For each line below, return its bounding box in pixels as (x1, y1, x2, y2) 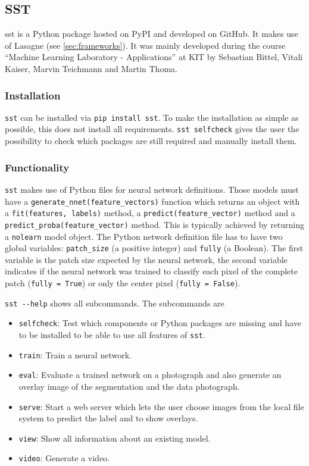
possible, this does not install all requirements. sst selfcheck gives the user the (5, 123, 299, 135)
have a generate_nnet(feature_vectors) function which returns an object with (5, 195, 300, 207)
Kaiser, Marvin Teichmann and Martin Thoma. (5, 62, 177, 74)
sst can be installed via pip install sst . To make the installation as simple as (5, 111, 299, 123)
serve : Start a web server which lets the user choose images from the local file (18, 400, 304, 412)
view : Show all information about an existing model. (18, 431, 211, 444)
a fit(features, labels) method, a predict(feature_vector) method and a (5, 207, 295, 219)
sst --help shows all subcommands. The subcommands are (5, 296, 224, 309)
